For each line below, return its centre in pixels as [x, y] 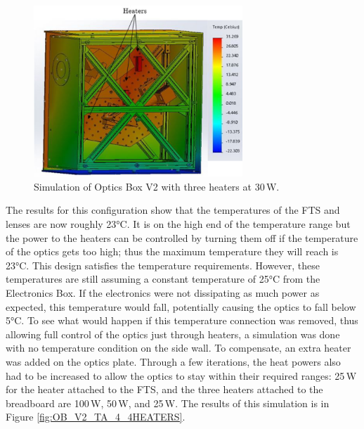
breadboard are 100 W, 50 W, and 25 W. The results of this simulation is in [168, 403]
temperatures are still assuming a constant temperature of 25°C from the [163, 279]
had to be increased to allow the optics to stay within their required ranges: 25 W [181, 375]
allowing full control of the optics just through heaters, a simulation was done [173, 334]
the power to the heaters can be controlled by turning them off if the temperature [182, 237]
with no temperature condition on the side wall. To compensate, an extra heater [178, 348]
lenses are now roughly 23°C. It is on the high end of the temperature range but [178, 224]
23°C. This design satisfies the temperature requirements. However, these [163, 265]
